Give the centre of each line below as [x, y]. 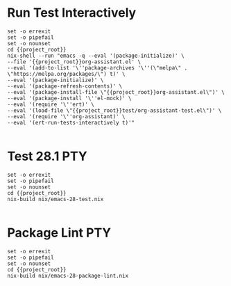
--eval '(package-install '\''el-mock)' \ [69, 98]
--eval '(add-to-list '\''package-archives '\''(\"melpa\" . [97, 67]
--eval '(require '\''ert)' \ [51, 104]
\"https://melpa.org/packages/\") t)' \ [67, 74]
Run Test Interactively [72, 13]
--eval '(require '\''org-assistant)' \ [67, 116]
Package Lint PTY [59, 233]
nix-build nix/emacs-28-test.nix [55, 199]
